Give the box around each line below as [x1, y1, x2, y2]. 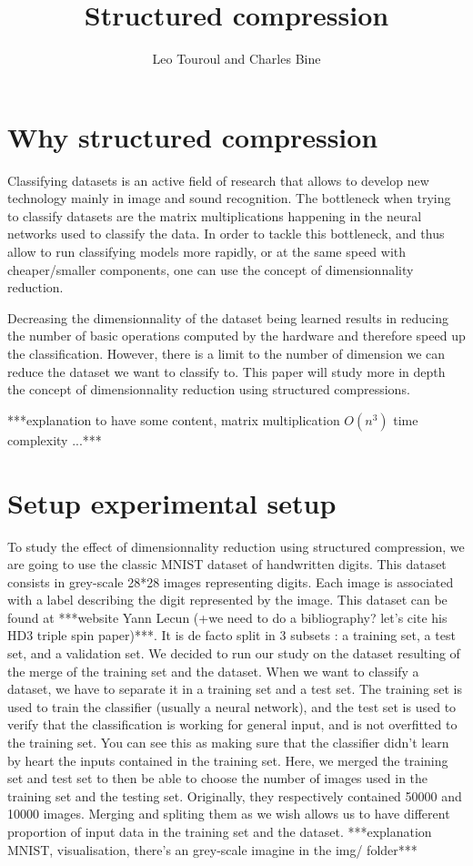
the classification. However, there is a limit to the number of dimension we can [7, 344, 446, 362]
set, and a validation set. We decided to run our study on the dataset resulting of [7, 644, 460, 663]
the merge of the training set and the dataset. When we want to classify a [7, 661, 419, 680]
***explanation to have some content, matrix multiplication [7, 410, 340, 429]
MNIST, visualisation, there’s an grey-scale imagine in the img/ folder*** [7, 840, 418, 859]
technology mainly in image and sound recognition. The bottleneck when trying [7, 188, 451, 208]
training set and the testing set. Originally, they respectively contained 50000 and [7, 786, 462, 805]
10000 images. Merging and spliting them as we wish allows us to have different [7, 804, 450, 823]
